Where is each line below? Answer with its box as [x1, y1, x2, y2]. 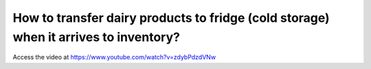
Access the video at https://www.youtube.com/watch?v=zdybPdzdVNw [12, 53, 216, 61]
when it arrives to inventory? [12, 29, 180, 44]
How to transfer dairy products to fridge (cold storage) [12, 10, 330, 25]
